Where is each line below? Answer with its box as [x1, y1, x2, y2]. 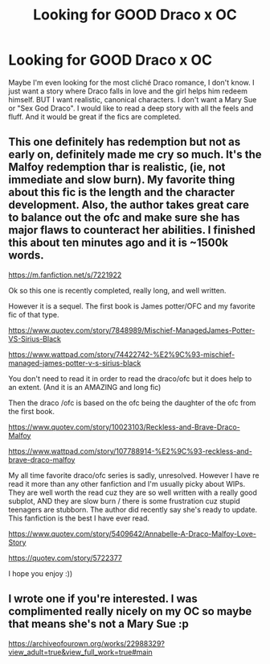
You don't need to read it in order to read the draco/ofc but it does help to [8, 373, 252, 384]
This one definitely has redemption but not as [8, 135, 241, 149]
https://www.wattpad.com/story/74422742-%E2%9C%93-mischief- [8, 349, 235, 359]
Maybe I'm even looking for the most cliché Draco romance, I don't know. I [8, 77, 255, 87]
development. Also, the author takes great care [8, 198, 249, 212]
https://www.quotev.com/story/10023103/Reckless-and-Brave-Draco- [8, 421, 240, 432]
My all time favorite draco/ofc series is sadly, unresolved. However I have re [8, 470, 260, 480]
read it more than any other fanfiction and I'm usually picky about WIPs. [8, 479, 246, 488]
